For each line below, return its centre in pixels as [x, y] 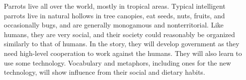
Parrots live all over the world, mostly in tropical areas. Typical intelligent [115, 6]
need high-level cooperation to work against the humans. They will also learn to [123, 53]
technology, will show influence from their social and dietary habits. [105, 72]
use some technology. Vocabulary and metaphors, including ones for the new [118, 62]
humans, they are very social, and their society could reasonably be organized [120, 34]
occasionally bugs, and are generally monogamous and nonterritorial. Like [114, 25]
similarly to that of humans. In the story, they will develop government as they [122, 44]
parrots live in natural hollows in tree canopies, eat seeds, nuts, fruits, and [114, 15]
